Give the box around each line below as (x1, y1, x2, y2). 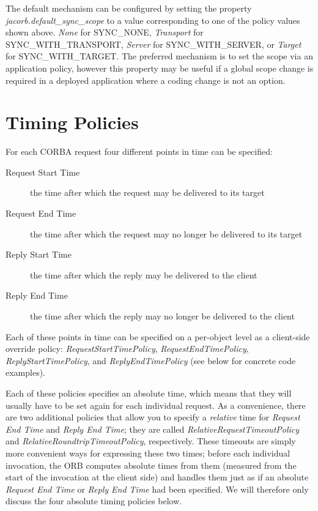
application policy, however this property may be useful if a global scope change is (6, 61, 314, 74)
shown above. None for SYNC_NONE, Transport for (6, 26, 204, 39)
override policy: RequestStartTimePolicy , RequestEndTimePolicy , (6, 342, 249, 355)
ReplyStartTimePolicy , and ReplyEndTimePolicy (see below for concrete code (6, 354, 296, 367)
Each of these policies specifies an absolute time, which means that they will (6, 387, 292, 399)
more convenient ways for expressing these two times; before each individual (6, 446, 290, 459)
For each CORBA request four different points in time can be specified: (6, 145, 273, 158)
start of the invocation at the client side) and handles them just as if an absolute (6, 471, 309, 483)
